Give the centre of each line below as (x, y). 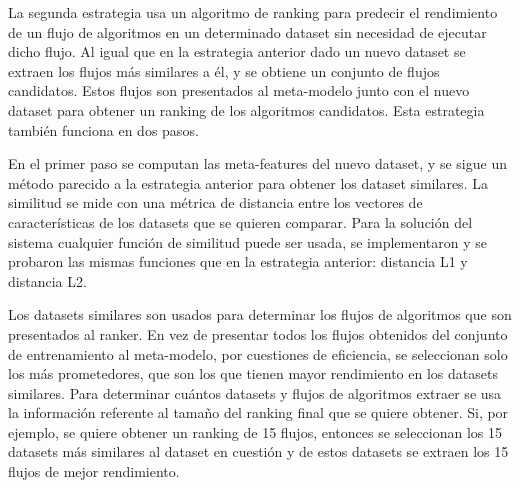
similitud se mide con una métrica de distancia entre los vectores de (215, 202)
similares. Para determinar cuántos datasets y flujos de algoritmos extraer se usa (255, 392)
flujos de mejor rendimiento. (94, 471)
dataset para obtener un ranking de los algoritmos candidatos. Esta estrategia (246, 109)
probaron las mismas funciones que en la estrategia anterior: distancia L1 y (238, 261)
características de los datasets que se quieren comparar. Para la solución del (240, 221)
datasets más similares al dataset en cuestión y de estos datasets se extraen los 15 (258, 451)
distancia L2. (47, 280)
